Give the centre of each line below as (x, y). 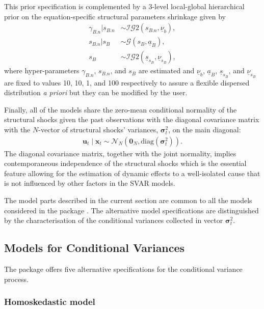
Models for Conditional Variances (95, 248)
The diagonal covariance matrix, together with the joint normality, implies (120, 153)
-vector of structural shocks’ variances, (98, 130)
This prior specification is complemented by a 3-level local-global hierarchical (124, 6)
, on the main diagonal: (205, 130)
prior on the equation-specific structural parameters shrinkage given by (115, 16)
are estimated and (166, 71)
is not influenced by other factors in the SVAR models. (90, 183)
